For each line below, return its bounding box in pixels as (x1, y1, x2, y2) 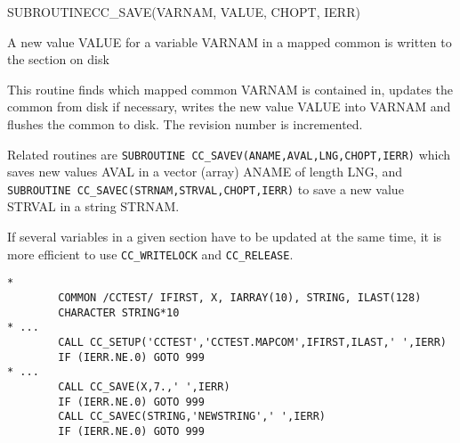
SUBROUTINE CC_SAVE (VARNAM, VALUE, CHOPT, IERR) (7, 3, 360, 21)
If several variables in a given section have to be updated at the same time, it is (7, 227, 442, 246)
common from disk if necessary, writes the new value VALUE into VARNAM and (7, 97, 451, 116)
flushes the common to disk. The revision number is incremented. (7, 114, 363, 133)
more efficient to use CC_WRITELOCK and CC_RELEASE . (7, 244, 294, 263)
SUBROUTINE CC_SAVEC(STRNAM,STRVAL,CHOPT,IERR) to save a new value (7, 179, 404, 198)
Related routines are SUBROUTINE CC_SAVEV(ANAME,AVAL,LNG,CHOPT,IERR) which (7, 144, 451, 163)
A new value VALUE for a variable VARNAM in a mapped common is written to (7, 32, 452, 51)
